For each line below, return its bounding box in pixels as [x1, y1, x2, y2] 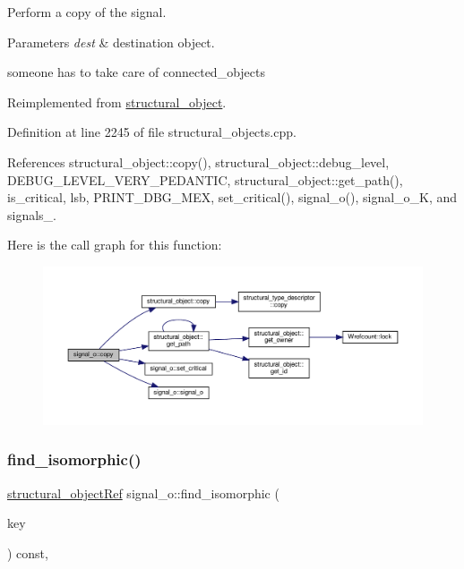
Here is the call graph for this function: [7, 235, 222, 254]
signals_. [7, 205, 56, 224]
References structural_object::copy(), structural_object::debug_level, [7, 152, 390, 171]
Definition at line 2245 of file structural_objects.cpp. [7, 123, 296, 141]
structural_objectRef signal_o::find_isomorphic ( [7, 483, 279, 502]
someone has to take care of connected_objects [7, 63, 265, 81]
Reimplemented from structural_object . [7, 92, 227, 111]
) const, [7, 543, 48, 562]
